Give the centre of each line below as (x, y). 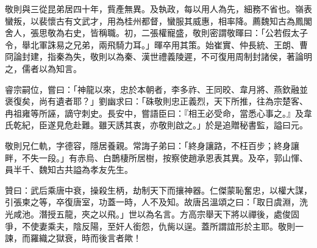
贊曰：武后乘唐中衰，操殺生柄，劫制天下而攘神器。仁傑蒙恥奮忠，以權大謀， (158, 190)
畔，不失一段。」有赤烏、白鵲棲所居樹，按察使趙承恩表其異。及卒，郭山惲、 (156, 157)
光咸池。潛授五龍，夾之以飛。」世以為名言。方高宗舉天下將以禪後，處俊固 (152, 213)
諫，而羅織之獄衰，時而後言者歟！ (73, 238)
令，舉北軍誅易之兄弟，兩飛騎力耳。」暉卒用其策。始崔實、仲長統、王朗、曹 (156, 44)
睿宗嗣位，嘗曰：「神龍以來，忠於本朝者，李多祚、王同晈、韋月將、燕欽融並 (156, 89)
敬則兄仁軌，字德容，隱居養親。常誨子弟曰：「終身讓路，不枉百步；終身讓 (152, 145)
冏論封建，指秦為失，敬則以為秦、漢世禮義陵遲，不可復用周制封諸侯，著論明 (158, 57)
